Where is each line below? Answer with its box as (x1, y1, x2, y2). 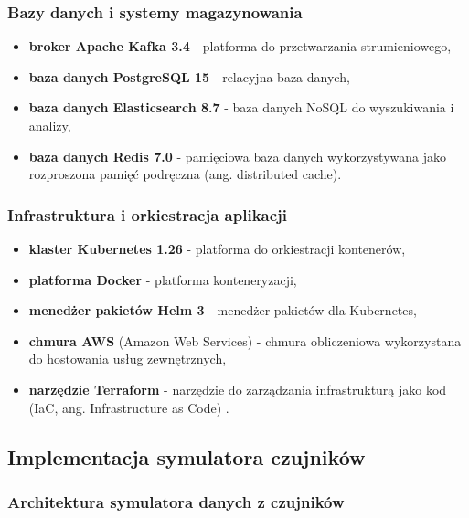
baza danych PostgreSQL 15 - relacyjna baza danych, (28, 67, 350, 86)
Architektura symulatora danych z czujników (7, 490, 345, 513)
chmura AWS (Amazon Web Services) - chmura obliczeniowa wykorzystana (28, 331, 462, 350)
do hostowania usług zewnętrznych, (28, 349, 227, 368)
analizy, (28, 116, 71, 134)
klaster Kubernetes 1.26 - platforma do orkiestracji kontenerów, (28, 239, 406, 258)
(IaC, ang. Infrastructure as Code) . (28, 397, 229, 417)
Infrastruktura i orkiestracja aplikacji (7, 203, 288, 226)
